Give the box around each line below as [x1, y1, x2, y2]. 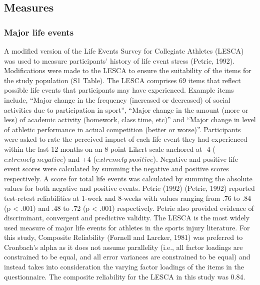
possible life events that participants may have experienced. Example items [4, 85, 234, 95]
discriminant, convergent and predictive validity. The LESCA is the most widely [4, 212, 250, 223]
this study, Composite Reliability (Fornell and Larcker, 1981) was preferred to [4, 232, 243, 242]
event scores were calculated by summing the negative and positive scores [4, 163, 229, 174]
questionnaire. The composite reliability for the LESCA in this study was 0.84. [4, 271, 245, 281]
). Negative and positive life [153, 153, 238, 164]
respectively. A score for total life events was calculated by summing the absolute [4, 173, 252, 183]
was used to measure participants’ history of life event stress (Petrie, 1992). [4, 55, 235, 66]
